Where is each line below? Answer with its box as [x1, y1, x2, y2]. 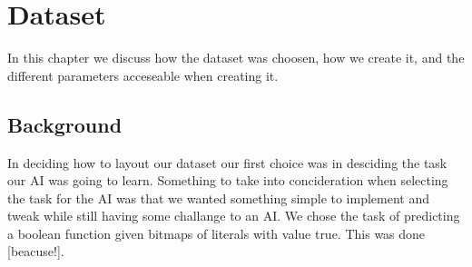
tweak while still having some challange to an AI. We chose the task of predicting [7, 206, 460, 225]
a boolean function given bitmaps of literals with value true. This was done [7, 223, 426, 242]
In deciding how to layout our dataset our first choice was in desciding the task [7, 153, 447, 172]
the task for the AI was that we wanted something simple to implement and [7, 188, 430, 207]
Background [7, 110, 123, 138]
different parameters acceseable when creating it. [7, 65, 279, 84]
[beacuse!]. [7, 242, 64, 261]
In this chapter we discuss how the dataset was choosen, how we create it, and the [7, 48, 465, 67]
